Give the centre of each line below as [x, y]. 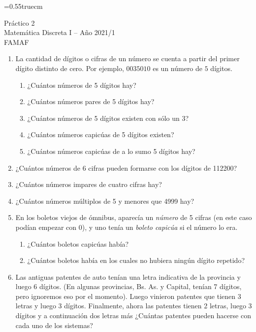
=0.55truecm [23, 6]
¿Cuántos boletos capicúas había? [78, 243]
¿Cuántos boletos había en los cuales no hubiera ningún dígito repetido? [136, 260]
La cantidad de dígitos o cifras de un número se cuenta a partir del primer [128, 58]
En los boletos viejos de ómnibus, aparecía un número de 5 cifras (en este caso [134, 217]
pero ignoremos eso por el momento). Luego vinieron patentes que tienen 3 [128, 296]
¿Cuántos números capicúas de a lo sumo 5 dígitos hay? [111, 151]
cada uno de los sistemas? [54, 325]
